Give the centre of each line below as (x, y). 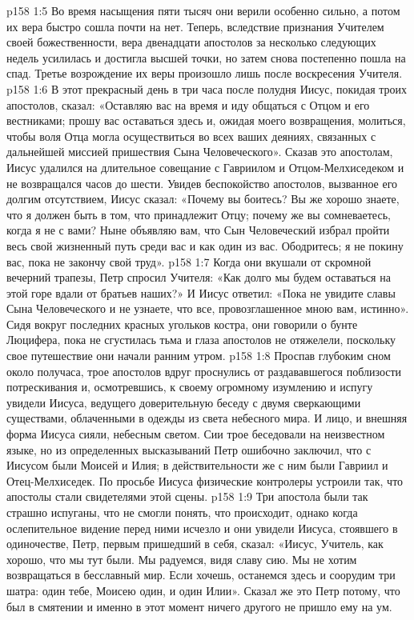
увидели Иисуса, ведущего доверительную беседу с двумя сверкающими (184, 402)
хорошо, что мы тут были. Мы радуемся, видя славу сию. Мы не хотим (182, 559)
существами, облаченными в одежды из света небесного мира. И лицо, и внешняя (207, 418)
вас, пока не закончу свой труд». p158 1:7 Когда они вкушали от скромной (189, 261)
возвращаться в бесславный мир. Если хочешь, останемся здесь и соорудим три (201, 575)
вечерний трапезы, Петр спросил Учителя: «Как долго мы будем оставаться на (199, 277)
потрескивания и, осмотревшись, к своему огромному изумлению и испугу (190, 387)
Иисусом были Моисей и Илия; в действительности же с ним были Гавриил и (197, 465)
